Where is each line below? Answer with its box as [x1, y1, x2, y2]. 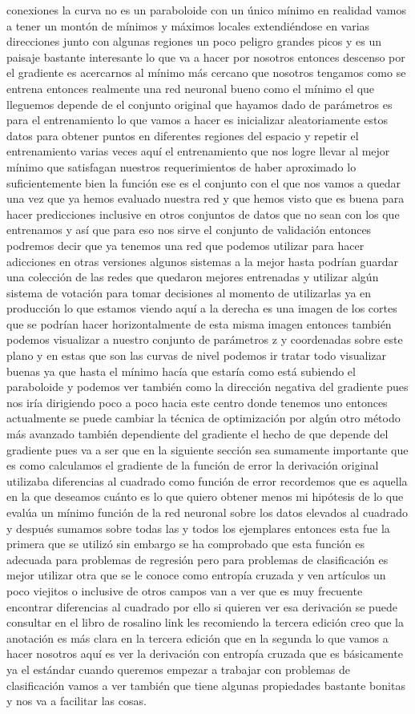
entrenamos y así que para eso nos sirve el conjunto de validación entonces [6, 221, 372, 238]
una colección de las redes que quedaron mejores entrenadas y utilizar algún [6, 268, 379, 285]
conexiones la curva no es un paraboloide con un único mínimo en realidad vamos [6, 2, 406, 18]
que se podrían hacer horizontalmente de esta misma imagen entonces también [6, 315, 392, 332]
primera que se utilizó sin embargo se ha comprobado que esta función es [6, 535, 365, 552]
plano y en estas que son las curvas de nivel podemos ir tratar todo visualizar [6, 347, 386, 364]
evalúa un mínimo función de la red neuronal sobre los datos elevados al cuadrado [6, 504, 408, 520]
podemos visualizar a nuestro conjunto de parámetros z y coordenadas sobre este [6, 331, 403, 348]
